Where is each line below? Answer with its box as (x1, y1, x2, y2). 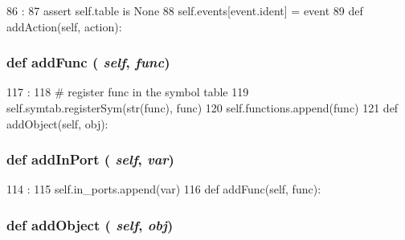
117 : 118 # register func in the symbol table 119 (6, 83, 249, 100)
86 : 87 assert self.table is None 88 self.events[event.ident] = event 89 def (6, 2, 363, 18)
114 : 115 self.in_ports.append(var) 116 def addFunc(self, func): (6, 181, 321, 197)
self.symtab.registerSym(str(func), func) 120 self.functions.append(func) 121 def (6, 100, 399, 116)
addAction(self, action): (6, 18, 122, 35)
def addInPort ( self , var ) (6, 149, 174, 169)
